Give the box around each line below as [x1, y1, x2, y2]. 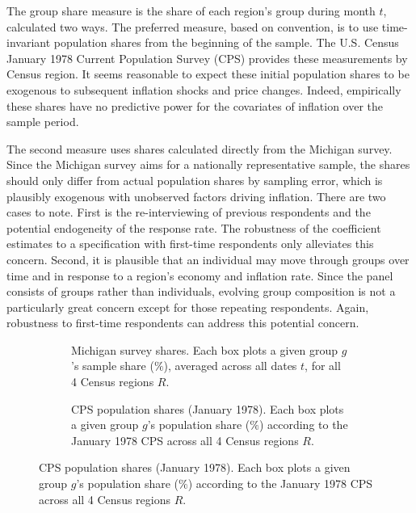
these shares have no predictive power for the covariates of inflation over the [6, 97, 384, 114]
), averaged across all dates [163, 357, 297, 374]
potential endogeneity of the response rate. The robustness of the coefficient [6, 219, 381, 236]
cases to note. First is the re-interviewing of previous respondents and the [6, 204, 371, 221]
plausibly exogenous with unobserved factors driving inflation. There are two [6, 187, 386, 204]
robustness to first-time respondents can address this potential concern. [6, 314, 359, 331]
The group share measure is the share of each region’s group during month [6, 2, 376, 19]
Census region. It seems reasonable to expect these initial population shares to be [6, 65, 410, 82]
